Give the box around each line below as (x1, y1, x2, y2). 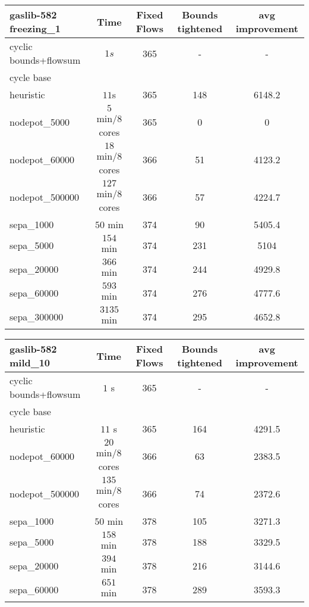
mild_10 (10, 356, 51, 369)
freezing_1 (10, 21, 61, 35)
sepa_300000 (10, 309, 64, 323)
